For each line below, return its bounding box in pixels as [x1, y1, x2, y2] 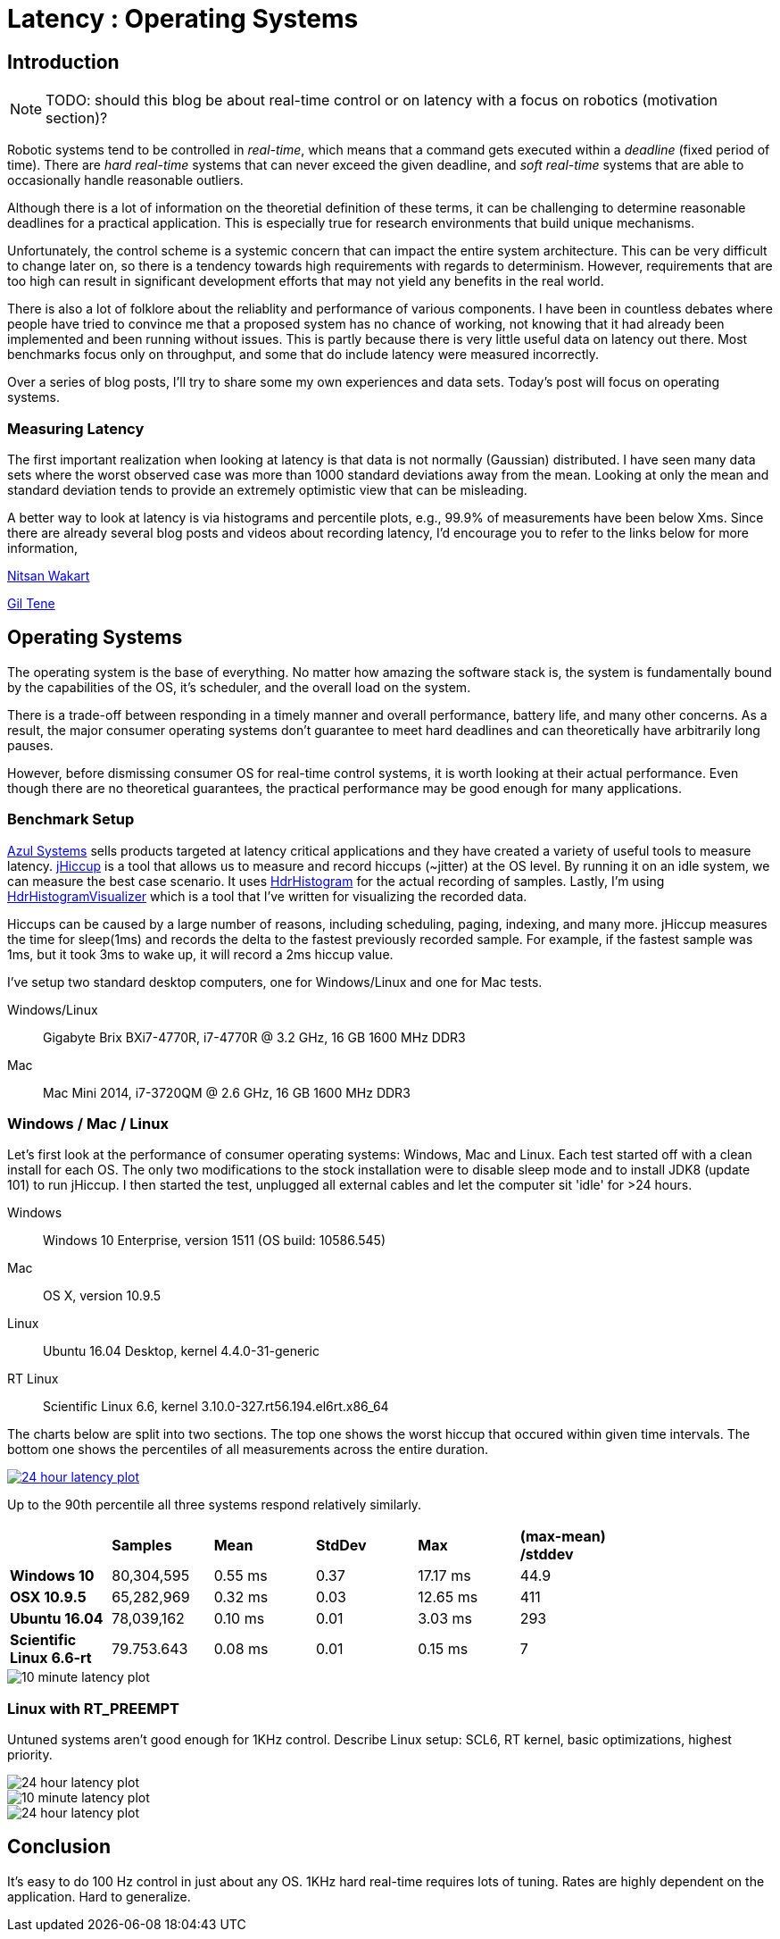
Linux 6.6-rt [10, 1649, 92, 1667]
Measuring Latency [7, 419, 145, 438]
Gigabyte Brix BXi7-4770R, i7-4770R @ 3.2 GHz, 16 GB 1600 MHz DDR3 [43, 1029, 466, 1045]
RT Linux [7, 1371, 59, 1387]
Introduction [7, 50, 120, 73]
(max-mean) [519, 1527, 606, 1546]
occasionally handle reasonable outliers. [7, 172, 244, 188]
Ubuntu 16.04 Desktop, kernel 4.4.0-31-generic [43, 1343, 319, 1359]
